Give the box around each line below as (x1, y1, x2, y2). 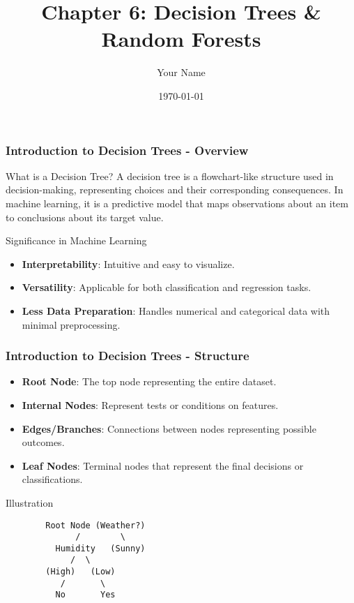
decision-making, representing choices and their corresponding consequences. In (6, 182, 344, 197)
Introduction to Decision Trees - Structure (6, 347, 249, 364)
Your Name (157, 65, 206, 80)
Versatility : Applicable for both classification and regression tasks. (22, 280, 311, 295)
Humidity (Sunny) (55, 543, 146, 553)
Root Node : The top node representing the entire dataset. (22, 374, 277, 389)
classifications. (22, 472, 83, 486)
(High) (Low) (45, 567, 116, 577)
